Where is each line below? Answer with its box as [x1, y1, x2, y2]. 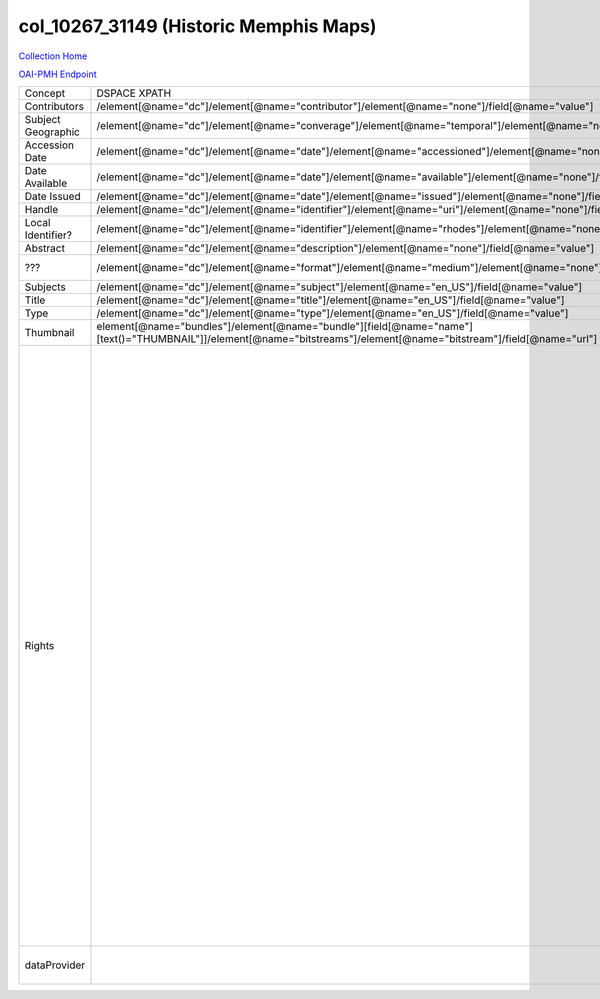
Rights [24, 639, 55, 653]
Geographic [24, 125, 80, 139]
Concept [24, 86, 65, 100]
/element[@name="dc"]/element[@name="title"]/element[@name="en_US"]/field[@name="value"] [96, 293, 565, 307]
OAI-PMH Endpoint [18, 68, 97, 80]
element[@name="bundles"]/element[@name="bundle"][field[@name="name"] [96, 320, 474, 334]
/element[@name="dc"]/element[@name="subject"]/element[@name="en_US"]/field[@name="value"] [96, 280, 583, 294]
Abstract [24, 241, 65, 255]
